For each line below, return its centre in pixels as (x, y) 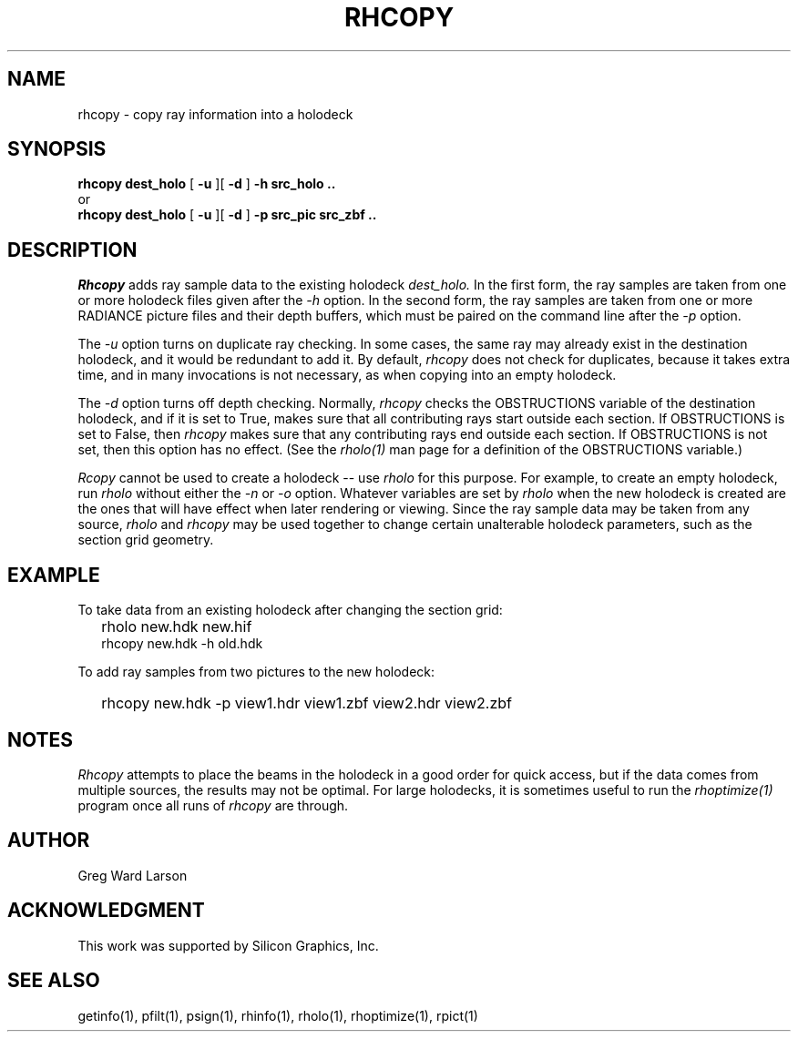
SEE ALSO (54, 981)
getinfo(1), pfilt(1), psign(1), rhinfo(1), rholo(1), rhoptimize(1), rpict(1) (278, 1015)
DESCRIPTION (72, 250)
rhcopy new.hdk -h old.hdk (182, 644)
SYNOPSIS (57, 149)
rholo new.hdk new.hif (177, 627)
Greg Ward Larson (133, 875)
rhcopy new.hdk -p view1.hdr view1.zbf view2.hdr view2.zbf (307, 703)
